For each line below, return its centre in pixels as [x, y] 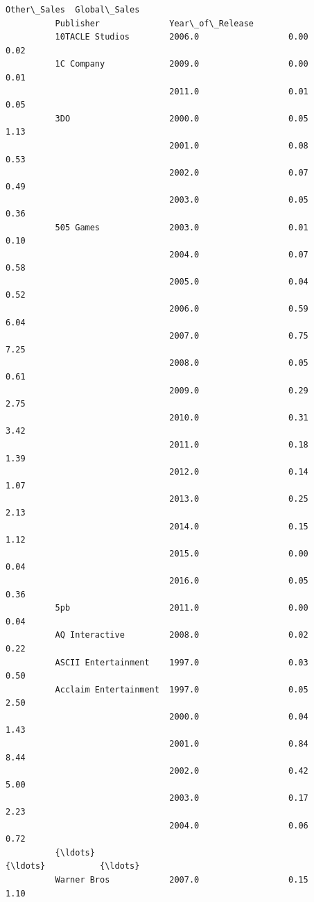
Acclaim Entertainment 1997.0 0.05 [182, 689]
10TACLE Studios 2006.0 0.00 [182, 37]
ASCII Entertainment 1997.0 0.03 [182, 662]
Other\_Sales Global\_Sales [73, 10]
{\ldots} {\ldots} [73, 866]
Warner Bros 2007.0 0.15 [182, 880]
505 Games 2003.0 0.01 [182, 227]
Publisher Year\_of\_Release [154, 23]
